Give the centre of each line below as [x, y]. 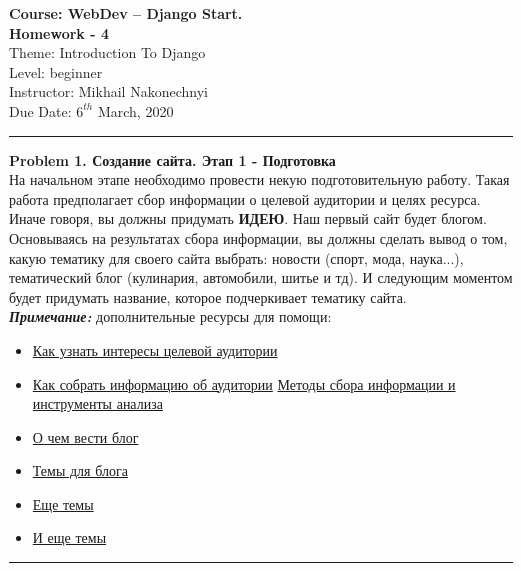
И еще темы [69, 537]
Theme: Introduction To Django [107, 52]
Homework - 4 [59, 32]
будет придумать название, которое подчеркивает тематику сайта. [208, 296]
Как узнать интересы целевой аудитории [155, 349]
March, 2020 [135, 110]
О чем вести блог [85, 436]
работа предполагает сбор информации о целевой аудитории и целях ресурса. [245, 198]
